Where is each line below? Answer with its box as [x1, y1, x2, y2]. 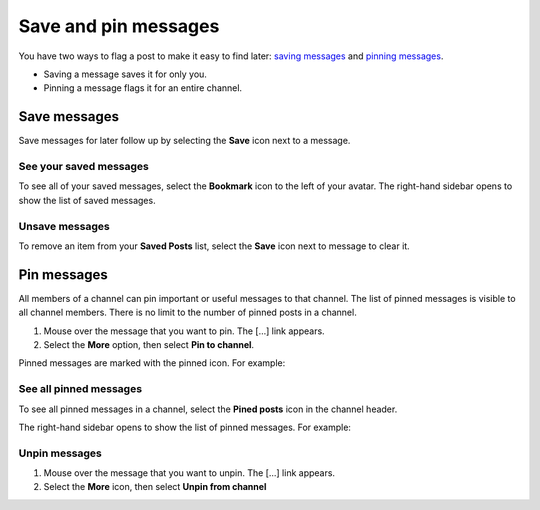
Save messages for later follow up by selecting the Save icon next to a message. [18, 135, 351, 147]
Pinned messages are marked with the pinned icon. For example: [18, 357, 286, 369]
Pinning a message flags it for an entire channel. [43, 82, 243, 94]
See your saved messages [18, 160, 149, 173]
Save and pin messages [18, 15, 220, 37]
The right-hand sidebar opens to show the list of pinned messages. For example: [18, 421, 352, 433]
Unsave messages [18, 219, 110, 233]
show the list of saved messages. [18, 194, 156, 206]
